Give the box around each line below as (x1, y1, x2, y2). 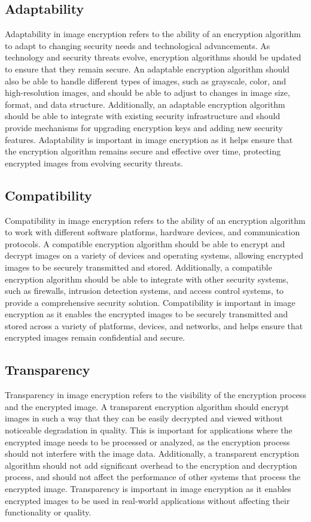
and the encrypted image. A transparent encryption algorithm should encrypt (5, 400, 289, 412)
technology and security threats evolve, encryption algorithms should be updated (5, 51, 301, 63)
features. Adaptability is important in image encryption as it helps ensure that (5, 133, 293, 145)
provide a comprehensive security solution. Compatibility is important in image (5, 296, 295, 308)
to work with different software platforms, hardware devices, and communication (5, 226, 300, 238)
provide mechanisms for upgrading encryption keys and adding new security (5, 121, 283, 133)
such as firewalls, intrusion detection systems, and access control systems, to (5, 284, 284, 297)
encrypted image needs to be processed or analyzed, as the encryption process (5, 435, 290, 448)
